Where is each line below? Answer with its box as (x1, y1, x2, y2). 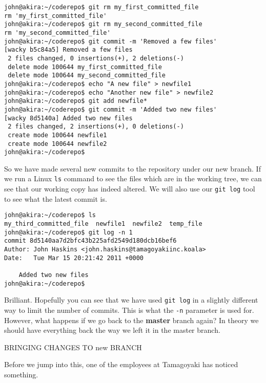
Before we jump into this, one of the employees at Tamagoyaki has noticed (4, 359, 238, 370)
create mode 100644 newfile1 (8, 131, 107, 139)
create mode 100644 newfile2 (8, 140, 107, 147)
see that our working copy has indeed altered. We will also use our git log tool (4, 183, 255, 194)
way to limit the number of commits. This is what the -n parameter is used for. (4, 304, 254, 315)
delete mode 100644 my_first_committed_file (8, 63, 162, 71)
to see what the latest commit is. (4, 193, 107, 204)
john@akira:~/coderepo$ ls (4, 211, 96, 219)
